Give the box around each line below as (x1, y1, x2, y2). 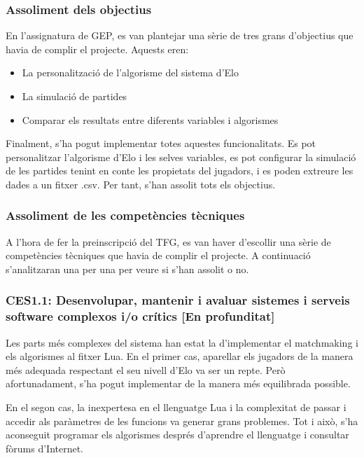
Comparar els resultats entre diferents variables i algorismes (22, 112, 279, 127)
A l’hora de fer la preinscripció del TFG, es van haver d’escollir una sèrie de (6, 234, 331, 249)
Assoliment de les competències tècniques (6, 207, 245, 224)
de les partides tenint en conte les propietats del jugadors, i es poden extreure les (6, 163, 353, 178)
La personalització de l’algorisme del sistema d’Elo (22, 65, 239, 80)
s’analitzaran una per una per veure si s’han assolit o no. (6, 261, 249, 276)
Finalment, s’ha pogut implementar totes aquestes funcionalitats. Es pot (6, 136, 316, 151)
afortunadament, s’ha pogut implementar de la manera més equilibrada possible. (6, 376, 351, 391)
